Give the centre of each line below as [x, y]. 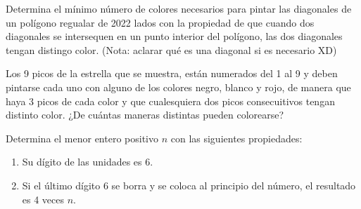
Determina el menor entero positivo [82, 138]
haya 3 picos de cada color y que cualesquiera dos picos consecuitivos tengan [170, 101]
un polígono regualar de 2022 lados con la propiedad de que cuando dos [160, 22]
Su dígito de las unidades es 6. [88, 162]
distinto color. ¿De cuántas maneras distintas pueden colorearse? [145, 115]
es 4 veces [43, 199]
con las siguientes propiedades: [236, 138]
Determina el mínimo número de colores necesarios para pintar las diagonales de [179, 8]
